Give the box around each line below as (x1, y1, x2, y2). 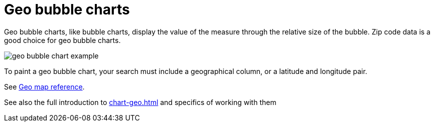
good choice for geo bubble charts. (4, 35, 121, 44)
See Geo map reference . (4, 82, 85, 91)
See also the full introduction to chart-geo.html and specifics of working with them (4, 97, 276, 106)
